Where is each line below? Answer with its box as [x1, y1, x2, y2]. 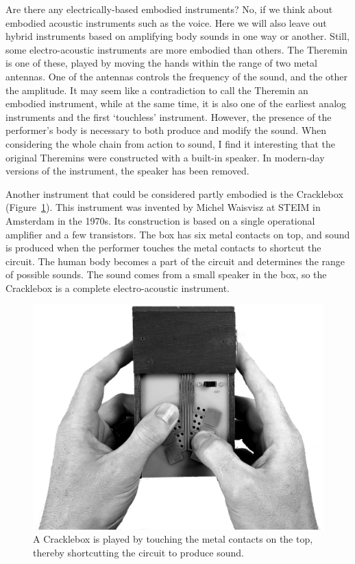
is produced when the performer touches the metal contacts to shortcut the [5, 240, 321, 255]
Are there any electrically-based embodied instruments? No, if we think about [5, 2, 333, 16]
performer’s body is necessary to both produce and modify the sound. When [5, 123, 327, 137]
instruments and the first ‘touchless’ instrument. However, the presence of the [5, 109, 332, 124]
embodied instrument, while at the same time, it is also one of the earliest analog [5, 96, 347, 111]
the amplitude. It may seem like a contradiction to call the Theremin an [5, 82, 308, 97]
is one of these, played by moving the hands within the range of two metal [5, 56, 317, 70]
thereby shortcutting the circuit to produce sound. [33, 545, 244, 559]
